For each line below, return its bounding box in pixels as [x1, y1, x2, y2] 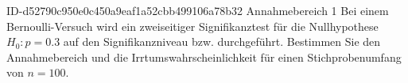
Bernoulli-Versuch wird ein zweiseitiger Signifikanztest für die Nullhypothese [6, 17, 379, 34]
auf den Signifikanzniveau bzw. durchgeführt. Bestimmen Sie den [63, 33, 381, 50]
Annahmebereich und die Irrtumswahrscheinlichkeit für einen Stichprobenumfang [6, 48, 402, 65]
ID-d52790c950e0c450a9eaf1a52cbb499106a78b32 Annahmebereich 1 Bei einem [6, 2, 389, 18]
